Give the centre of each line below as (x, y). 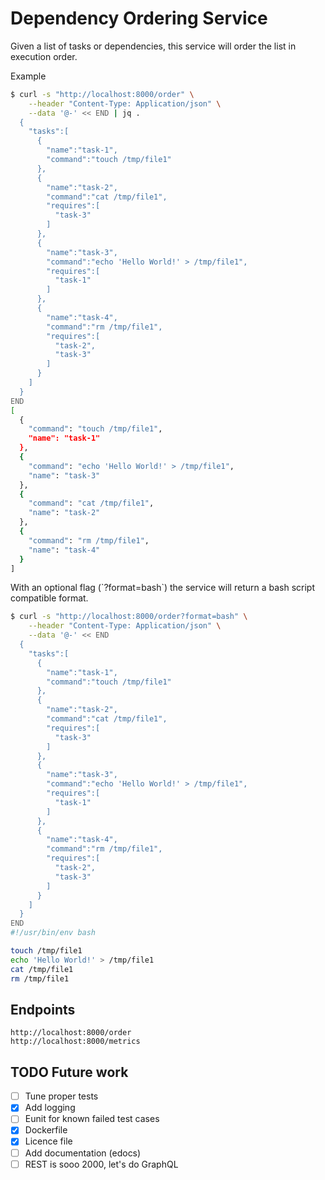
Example (28, 76)
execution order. (44, 56)
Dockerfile (46, 1130)
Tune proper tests (61, 1096)
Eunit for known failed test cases (92, 1119)
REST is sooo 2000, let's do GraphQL (101, 1164)
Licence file (48, 1141)
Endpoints (43, 1009)
